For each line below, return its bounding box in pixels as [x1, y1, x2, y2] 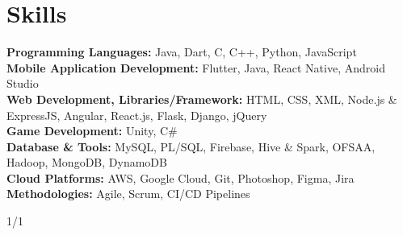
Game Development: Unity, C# [6, 122, 178, 139]
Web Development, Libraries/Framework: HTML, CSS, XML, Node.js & [6, 90, 397, 107]
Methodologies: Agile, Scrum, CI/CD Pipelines [6, 185, 250, 202]
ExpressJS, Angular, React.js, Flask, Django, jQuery [6, 106, 267, 123]
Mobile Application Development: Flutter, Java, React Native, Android [6, 59, 385, 76]
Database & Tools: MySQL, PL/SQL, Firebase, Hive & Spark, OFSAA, [6, 138, 376, 155]
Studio [6, 75, 39, 92]
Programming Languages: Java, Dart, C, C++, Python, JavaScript [6, 43, 357, 60]
